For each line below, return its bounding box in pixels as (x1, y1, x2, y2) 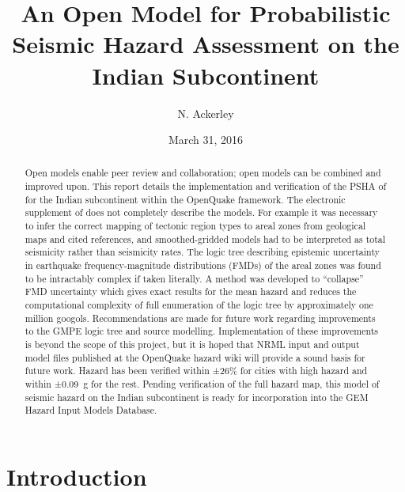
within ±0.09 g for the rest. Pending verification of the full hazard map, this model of (25, 377, 380, 390)
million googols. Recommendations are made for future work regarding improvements (25, 311, 376, 324)
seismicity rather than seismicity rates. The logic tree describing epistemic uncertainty (25, 245, 380, 259)
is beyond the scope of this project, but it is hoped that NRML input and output (25, 338, 360, 351)
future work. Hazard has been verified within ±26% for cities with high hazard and (25, 364, 368, 377)
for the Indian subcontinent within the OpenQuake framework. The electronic (25, 192, 346, 206)
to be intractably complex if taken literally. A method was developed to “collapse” (25, 271, 364, 285)
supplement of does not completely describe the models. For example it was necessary (25, 206, 378, 219)
